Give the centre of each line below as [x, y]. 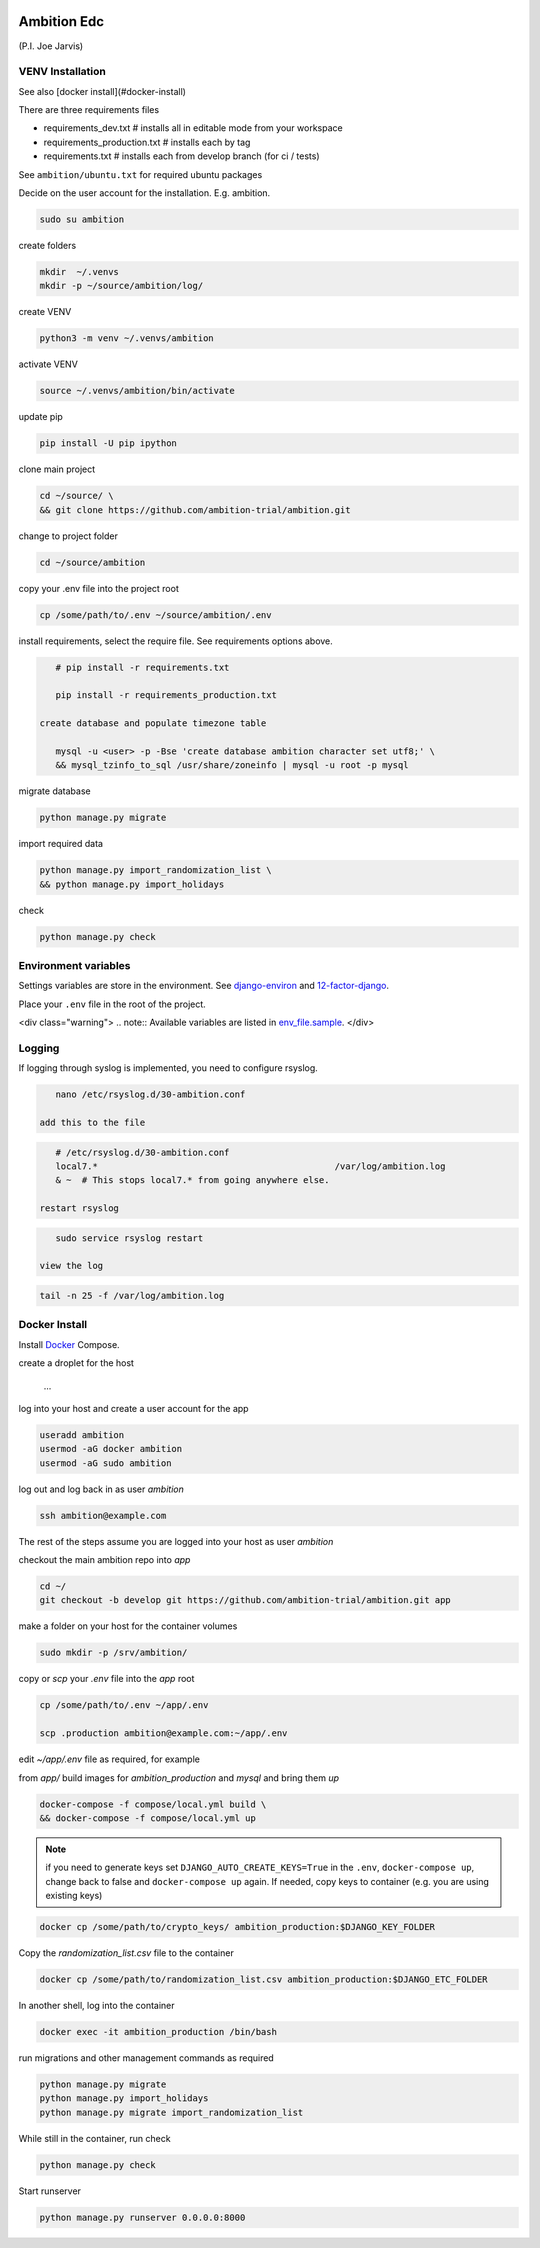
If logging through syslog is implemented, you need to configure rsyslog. [168, 1068]
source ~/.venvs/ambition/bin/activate [137, 391]
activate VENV [48, 364]
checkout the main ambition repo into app [104, 1560]
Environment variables [74, 965]
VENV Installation [62, 72]
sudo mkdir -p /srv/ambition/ [113, 1653]
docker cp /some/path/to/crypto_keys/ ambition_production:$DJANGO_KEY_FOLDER [237, 1927]
